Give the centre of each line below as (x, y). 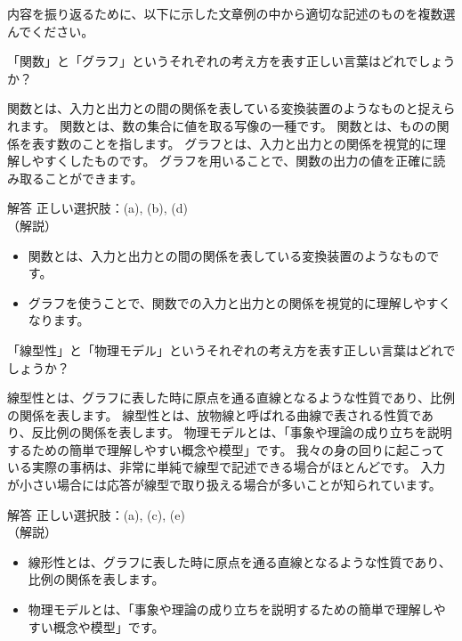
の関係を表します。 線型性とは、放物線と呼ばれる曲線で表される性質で (215, 414)
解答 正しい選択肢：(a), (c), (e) (96, 514)
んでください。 (51, 31)
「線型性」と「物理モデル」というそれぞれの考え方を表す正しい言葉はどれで (231, 349)
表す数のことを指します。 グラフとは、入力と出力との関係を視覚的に (233, 143)
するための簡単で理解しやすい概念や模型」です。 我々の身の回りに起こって (226, 449)
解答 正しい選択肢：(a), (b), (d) (98, 208)
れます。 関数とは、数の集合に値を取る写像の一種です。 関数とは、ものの (222, 125)
